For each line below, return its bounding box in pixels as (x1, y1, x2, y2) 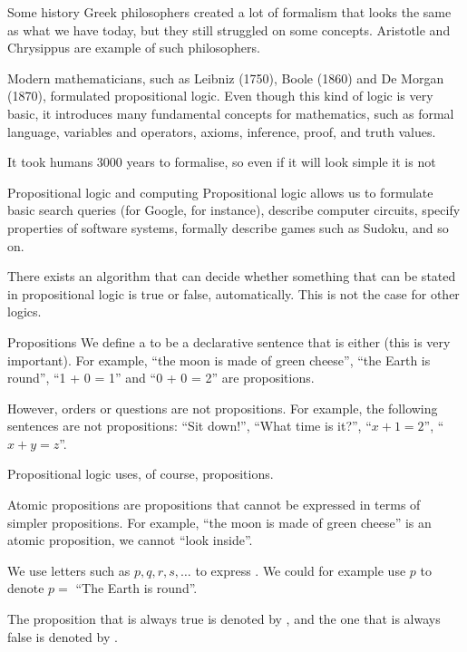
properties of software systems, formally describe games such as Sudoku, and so (7, 218, 449, 237)
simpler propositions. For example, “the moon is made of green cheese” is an (7, 512, 432, 531)
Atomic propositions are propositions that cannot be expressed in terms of (7, 495, 421, 514)
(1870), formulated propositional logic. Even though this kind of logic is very (7, 86, 433, 105)
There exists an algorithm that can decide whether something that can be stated (7, 267, 456, 286)
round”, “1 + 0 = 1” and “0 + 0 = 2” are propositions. (7, 368, 315, 387)
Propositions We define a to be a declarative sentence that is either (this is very (7, 332, 451, 351)
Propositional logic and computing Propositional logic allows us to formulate (7, 182, 433, 201)
